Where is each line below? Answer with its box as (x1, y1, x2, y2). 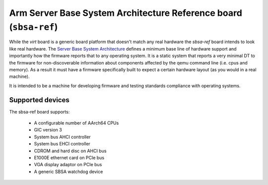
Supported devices (9, 96, 69, 104)
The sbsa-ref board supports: (9, 109, 70, 115)
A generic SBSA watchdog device (34, 169, 103, 175)
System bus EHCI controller (34, 141, 90, 147)
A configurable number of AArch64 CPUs (34, 120, 119, 126)
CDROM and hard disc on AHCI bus (34, 148, 107, 154)
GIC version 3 (34, 127, 62, 133)
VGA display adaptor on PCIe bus (34, 162, 102, 168)
